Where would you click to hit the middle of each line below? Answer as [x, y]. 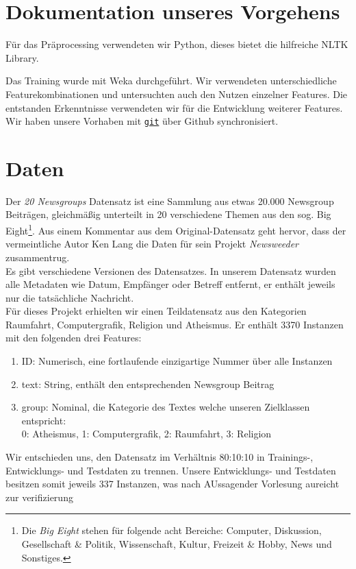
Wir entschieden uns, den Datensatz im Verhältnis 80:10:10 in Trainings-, [160, 457]
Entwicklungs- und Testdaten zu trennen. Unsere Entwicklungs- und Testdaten [171, 470]
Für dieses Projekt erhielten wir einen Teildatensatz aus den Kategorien [156, 311]
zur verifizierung [39, 497]
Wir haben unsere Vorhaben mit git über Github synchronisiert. [142, 121]
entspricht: [44, 420]
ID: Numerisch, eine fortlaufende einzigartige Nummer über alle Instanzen [177, 361]
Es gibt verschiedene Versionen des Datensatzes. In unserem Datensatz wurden [171, 270]
